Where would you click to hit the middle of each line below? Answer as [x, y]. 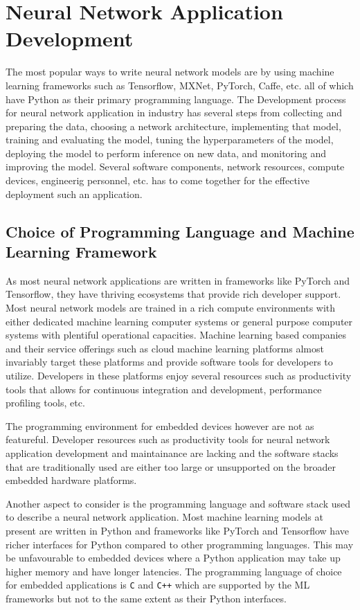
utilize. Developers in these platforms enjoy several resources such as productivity [179, 375]
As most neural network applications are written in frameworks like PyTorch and [178, 280]
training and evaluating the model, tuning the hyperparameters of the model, [170, 140]
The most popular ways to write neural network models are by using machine [170, 72]
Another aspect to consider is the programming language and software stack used [178, 503]
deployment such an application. [74, 194]
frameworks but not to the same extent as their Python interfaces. [146, 598]
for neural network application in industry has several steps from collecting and [174, 113]
